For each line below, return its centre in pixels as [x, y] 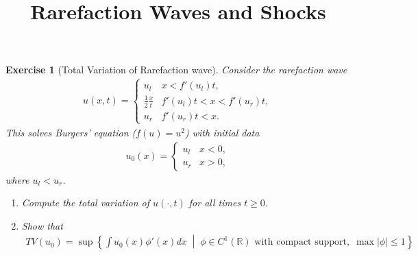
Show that [42, 225]
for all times [215, 203]
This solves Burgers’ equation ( [71, 132]
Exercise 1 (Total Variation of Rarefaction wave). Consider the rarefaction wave [176, 70]
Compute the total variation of [86, 203]
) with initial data [222, 132]
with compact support [301, 242]
